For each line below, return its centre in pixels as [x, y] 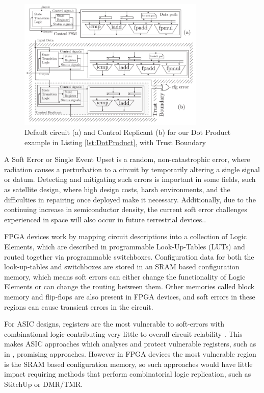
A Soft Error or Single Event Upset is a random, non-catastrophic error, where [127, 159]
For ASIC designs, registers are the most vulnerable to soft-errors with [114, 324]
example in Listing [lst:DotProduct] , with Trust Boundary [115, 142]
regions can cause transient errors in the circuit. [79, 306]
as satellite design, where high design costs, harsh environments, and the [117, 189]
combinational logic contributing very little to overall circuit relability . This [123, 333]
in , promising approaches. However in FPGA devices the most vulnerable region [130, 353]
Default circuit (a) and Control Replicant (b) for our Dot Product [128, 132]
